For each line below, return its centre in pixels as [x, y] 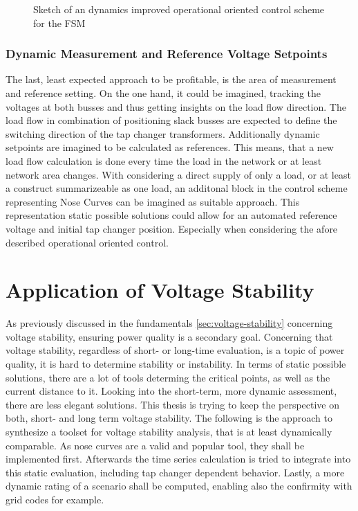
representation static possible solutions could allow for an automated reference [171, 215]
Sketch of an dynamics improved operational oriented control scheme [179, 9]
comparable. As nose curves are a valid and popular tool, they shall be [155, 445]
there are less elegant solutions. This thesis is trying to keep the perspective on [173, 404]
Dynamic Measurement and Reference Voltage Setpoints [167, 54]
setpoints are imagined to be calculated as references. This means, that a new [170, 147]
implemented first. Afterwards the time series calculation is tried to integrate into [178, 459]
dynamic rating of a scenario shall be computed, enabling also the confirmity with [179, 486]
